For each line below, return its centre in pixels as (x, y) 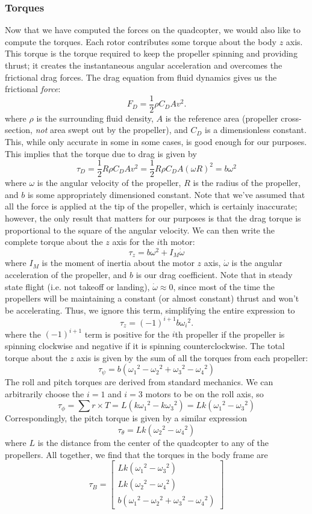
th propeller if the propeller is (230, 334)
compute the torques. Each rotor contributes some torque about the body (141, 41)
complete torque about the (54, 242)
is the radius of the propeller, (247, 183)
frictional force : (33, 89)
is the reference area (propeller (222, 118)
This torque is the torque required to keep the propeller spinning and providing (151, 53)
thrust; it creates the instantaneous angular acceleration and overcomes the (144, 65)
